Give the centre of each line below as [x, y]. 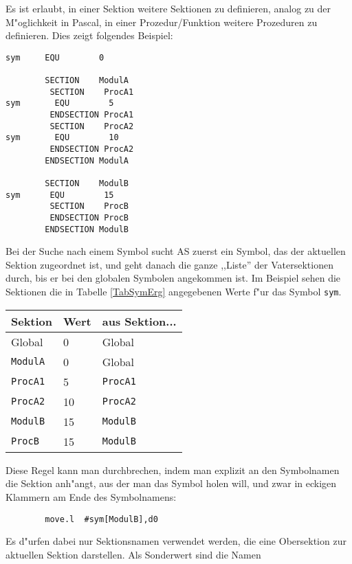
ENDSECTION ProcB [89, 217]
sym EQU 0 [55, 57]
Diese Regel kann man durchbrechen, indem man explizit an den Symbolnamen [173, 470]
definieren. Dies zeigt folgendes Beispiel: [89, 35]
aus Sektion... [139, 321]
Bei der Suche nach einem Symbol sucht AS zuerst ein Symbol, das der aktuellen [176, 251]
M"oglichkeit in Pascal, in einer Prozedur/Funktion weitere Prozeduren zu [162, 22]
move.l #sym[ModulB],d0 [101, 519]
